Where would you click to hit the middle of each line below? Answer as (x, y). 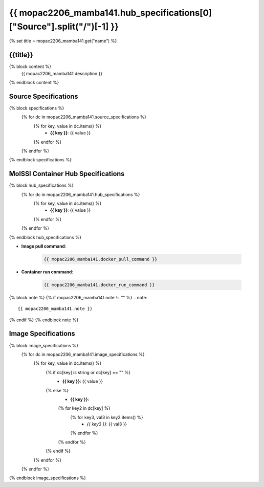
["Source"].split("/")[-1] (59, 26)
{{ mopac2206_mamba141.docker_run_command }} (99, 285)
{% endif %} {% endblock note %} (44, 320)
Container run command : (47, 272)
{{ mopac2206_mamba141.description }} (62, 73)
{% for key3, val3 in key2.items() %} (107, 417)
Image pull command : (44, 246)
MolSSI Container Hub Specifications (67, 174)
